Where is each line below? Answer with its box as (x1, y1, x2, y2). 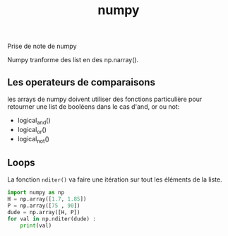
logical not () (17, 134, 49, 145)
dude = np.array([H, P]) (7, 208, 80, 216)
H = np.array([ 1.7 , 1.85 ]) (7, 196, 87, 203)
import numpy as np (7, 189, 65, 196)
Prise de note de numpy (7, 42, 77, 51)
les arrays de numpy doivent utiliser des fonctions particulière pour (7, 95, 203, 103)
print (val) (20, 222, 52, 229)
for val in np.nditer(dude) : (7, 215, 97, 223)
